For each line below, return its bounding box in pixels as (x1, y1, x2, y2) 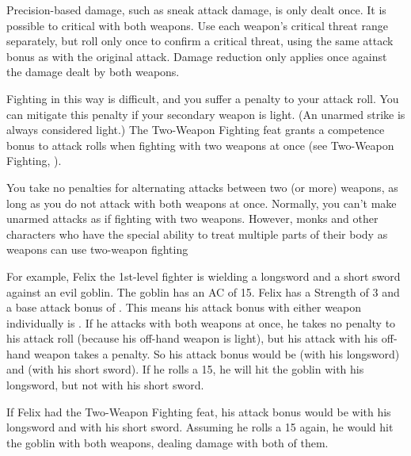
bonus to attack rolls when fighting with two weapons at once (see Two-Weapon (6, 136, 394, 153)
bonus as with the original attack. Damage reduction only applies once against (6, 48, 387, 64)
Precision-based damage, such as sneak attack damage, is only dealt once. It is (6, 2, 386, 17)
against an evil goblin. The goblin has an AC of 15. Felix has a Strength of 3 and (6, 283, 400, 300)
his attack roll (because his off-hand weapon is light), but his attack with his (6, 330, 379, 347)
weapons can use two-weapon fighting (6, 241, 188, 258)
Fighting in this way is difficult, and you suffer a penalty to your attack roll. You (6, 90, 399, 106)
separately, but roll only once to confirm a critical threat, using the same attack (6, 33, 394, 49)
